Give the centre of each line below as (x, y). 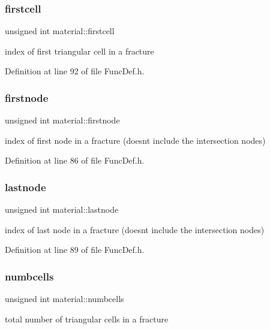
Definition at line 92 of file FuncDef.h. (75, 71)
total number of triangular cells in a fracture (87, 319)
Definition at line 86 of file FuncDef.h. (75, 160)
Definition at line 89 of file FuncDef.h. (75, 250)
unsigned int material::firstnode (62, 120)
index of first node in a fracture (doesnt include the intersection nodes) (135, 140)
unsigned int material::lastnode (62, 209)
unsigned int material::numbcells (64, 299)
